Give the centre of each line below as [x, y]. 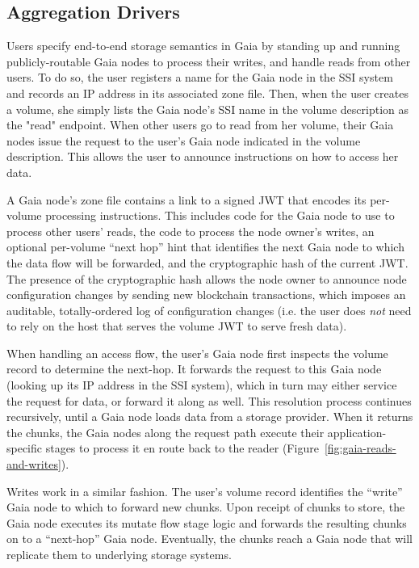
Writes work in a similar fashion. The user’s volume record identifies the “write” [205, 491]
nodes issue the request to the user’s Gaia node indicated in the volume [184, 140]
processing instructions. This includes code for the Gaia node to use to [220, 215]
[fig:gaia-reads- [360, 448]
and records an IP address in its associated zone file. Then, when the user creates [207, 93]
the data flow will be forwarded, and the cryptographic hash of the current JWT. [207, 262]
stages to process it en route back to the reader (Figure [182, 448]
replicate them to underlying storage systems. [119, 555]
